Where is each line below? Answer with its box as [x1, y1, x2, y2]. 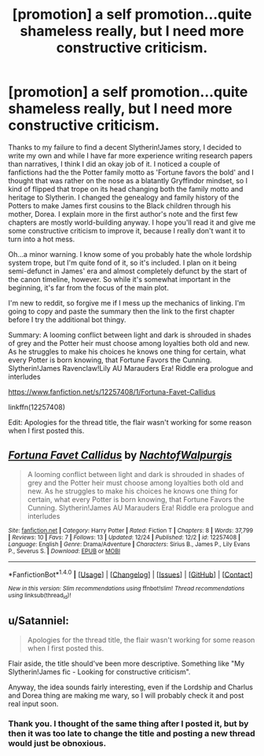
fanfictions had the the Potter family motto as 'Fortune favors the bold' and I [8, 167, 254, 177]
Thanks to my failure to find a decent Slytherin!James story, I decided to [8, 142, 242, 152]
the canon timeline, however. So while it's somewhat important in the [8, 274, 231, 284]
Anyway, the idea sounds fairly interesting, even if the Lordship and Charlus [8, 682, 254, 692]
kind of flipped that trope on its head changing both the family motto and [8, 184, 244, 193]
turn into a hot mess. [8, 234, 75, 244]
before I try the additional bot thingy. [8, 314, 126, 324]
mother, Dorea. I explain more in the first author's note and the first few [8, 209, 238, 218]
